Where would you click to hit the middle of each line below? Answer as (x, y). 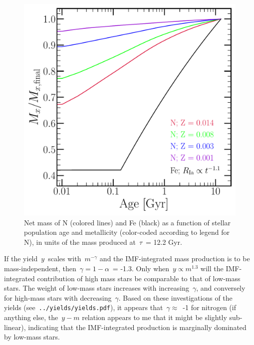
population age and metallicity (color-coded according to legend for (127, 232)
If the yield (21, 259)
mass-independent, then (40, 268)
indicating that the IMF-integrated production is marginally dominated (137, 327)
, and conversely (221, 288)
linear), (15, 327)
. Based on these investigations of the (175, 297)
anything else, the (31, 317)
